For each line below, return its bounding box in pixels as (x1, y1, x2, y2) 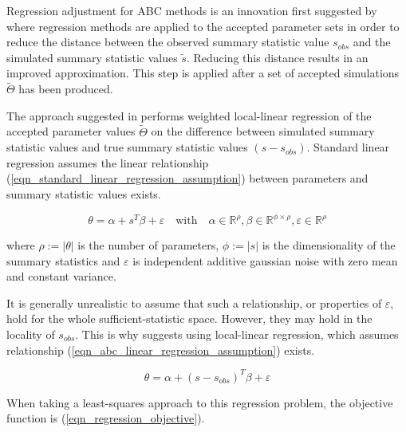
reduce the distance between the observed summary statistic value (6, 33, 329, 50)
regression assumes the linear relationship (6, 154, 209, 171)
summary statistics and (6, 252, 120, 269)
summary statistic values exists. (6, 185, 161, 202)
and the (353, 33, 391, 50)
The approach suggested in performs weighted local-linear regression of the (6, 107, 372, 124)
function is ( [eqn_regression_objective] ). (6, 410, 205, 426)
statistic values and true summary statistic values (6, 139, 248, 155)
